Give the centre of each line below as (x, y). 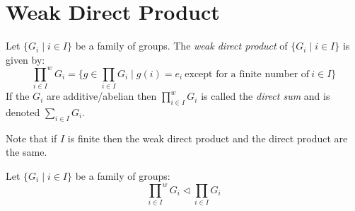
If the (18, 96)
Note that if (31, 138)
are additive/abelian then (101, 96)
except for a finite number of (247, 74)
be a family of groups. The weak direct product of (181, 46)
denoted (23, 112)
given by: (25, 59)
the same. (27, 152)
